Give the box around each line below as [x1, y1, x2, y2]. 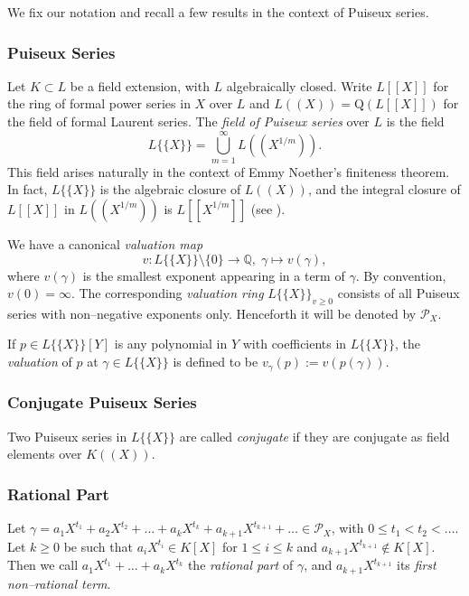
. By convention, [355, 265, 446, 284]
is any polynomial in [114, 334, 228, 353]
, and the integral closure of [307, 180, 461, 199]
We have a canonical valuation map [7, 234, 203, 253]
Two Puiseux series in [7, 426, 127, 445]
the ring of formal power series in [7, 94, 191, 113]
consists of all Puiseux [337, 284, 460, 303]
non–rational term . [7, 573, 111, 592]
